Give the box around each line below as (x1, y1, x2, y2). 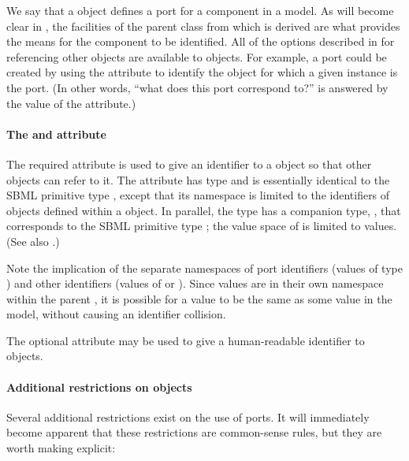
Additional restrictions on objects (6, 378, 192, 395)
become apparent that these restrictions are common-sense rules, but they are (6, 424, 382, 441)
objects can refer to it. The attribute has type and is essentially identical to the (6, 171, 390, 188)
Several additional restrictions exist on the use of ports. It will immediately (6, 408, 370, 425)
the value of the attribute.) (6, 95, 136, 111)
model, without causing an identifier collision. (6, 306, 226, 322)
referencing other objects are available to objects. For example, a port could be (6, 48, 387, 65)
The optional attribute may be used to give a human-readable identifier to (6, 332, 365, 348)
